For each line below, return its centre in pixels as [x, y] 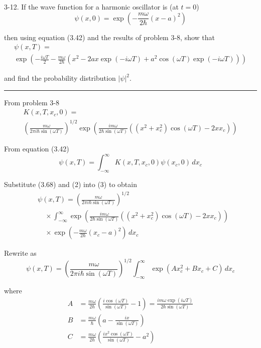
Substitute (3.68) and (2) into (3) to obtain [71, 184]
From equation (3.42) [37, 148]
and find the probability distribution [60, 78]
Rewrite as [20, 253]
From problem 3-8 [32, 102]
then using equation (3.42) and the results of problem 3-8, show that [110, 37]
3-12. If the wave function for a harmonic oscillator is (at [91, 7]
